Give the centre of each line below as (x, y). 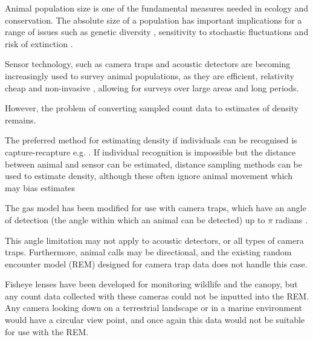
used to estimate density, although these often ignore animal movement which (149, 176)
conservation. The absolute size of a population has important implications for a (153, 20)
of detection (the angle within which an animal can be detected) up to (135, 219)
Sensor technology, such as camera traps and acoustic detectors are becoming (148, 64)
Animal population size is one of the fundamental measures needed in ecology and (157, 8)
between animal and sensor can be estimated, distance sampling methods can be (154, 164)
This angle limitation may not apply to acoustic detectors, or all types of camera (154, 240)
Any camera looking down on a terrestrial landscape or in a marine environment (153, 308)
